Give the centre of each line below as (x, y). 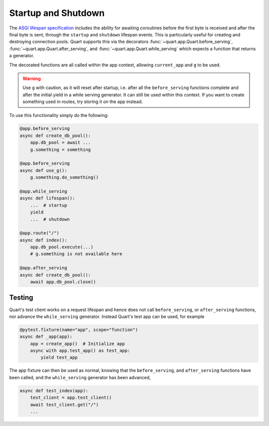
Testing (21, 298)
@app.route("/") (40, 233)
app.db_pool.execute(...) (62, 247)
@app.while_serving (43, 191)
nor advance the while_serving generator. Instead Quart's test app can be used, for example (107, 317)
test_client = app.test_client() (71, 398)
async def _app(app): (46, 337)
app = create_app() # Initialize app (77, 344)
